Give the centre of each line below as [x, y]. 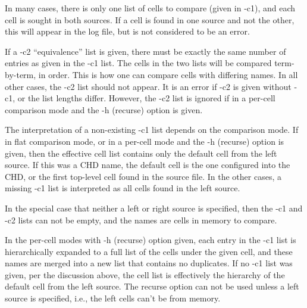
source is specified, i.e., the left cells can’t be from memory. [113, 298]
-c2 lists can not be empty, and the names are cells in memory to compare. [141, 220]
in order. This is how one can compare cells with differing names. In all [168, 74]
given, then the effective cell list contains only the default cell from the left [141, 153]
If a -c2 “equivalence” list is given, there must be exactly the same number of [145, 51]
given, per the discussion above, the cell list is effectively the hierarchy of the [145, 274]
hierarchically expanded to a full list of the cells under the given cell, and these [149, 251]
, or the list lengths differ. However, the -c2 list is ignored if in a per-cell [144, 98]
